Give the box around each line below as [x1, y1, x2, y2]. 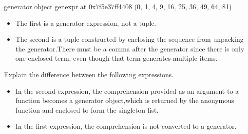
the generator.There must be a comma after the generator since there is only [15, 43, 245, 53]
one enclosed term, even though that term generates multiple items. [15, 53, 218, 63]
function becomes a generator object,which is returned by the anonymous [15, 95, 234, 105]
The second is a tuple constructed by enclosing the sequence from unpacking [15, 34, 244, 44]
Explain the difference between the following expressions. [4, 69, 174, 79]
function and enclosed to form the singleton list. [15, 104, 159, 115]
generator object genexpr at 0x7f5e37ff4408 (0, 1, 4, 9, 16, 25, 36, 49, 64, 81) [4, 1, 232, 11]
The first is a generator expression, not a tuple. [15, 17, 156, 28]
